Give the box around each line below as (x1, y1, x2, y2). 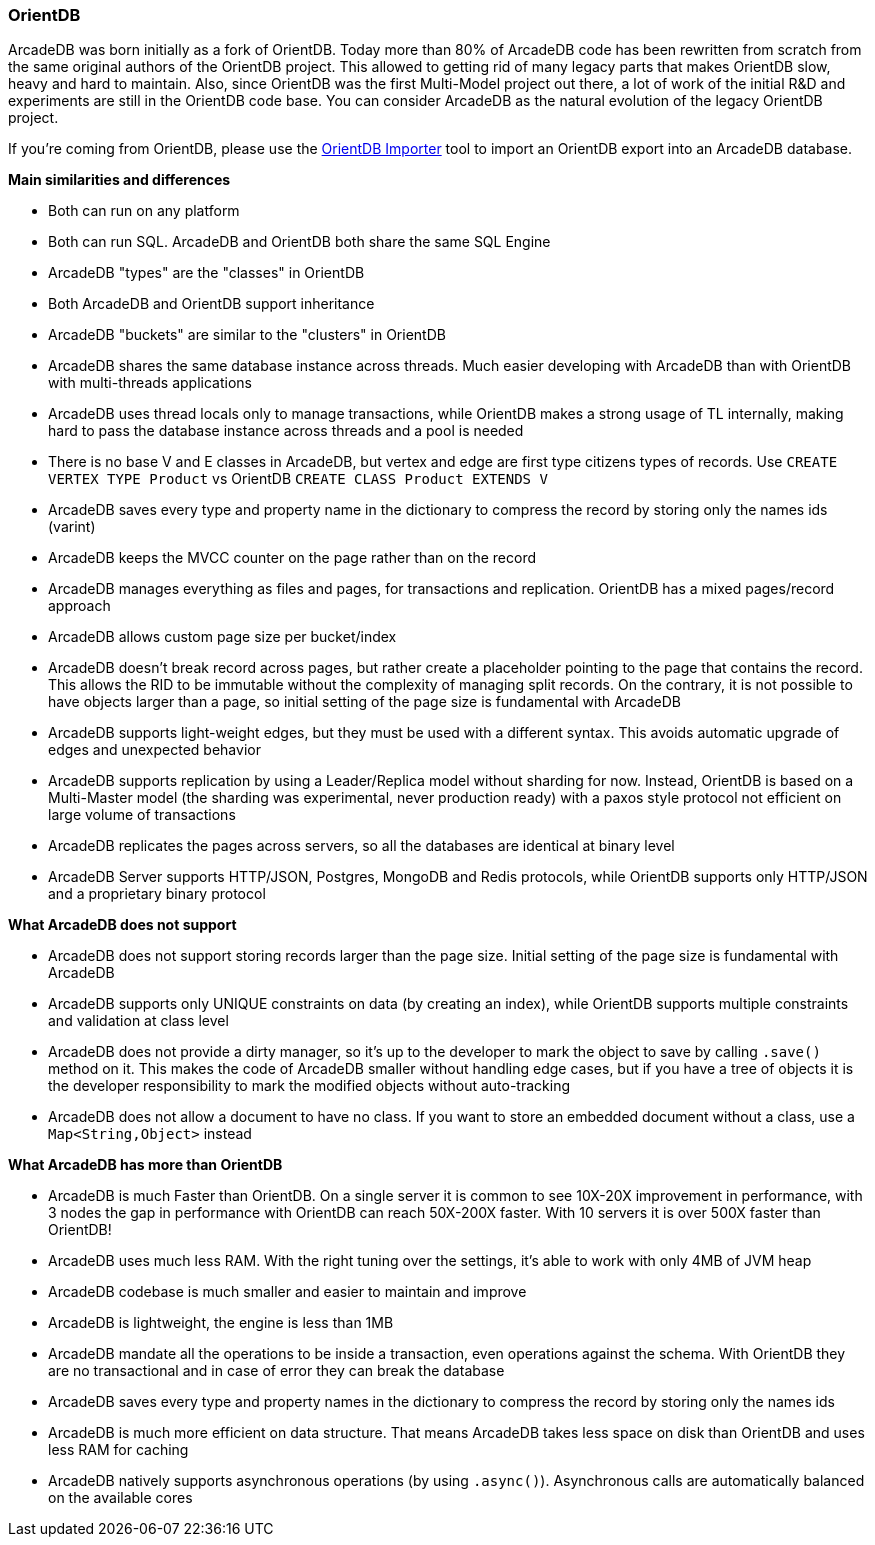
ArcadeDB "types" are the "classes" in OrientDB (48, 264, 365, 282)
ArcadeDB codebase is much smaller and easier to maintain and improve (48, 1283, 527, 1301)
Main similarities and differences (8, 171, 231, 189)
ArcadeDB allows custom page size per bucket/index (48, 628, 397, 646)
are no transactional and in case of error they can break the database (48, 1362, 505, 1380)
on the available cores (48, 1489, 193, 1507)
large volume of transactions (48, 806, 236, 824)
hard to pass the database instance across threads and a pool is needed (48, 422, 524, 440)
